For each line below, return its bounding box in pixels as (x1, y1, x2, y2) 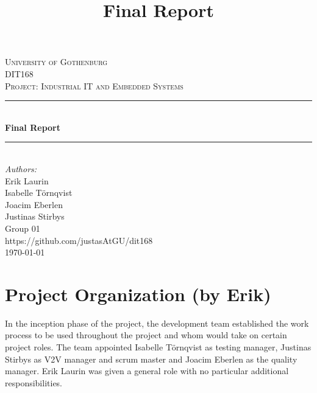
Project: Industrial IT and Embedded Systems (5, 79, 183, 92)
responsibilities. (5, 376, 63, 389)
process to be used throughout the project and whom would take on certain (5, 329, 287, 341)
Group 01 (5, 221, 40, 234)
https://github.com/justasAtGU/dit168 (5, 234, 153, 246)
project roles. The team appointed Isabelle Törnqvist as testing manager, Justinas (5, 341, 312, 353)
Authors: (5, 162, 37, 175)
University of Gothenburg (5, 55, 108, 68)
